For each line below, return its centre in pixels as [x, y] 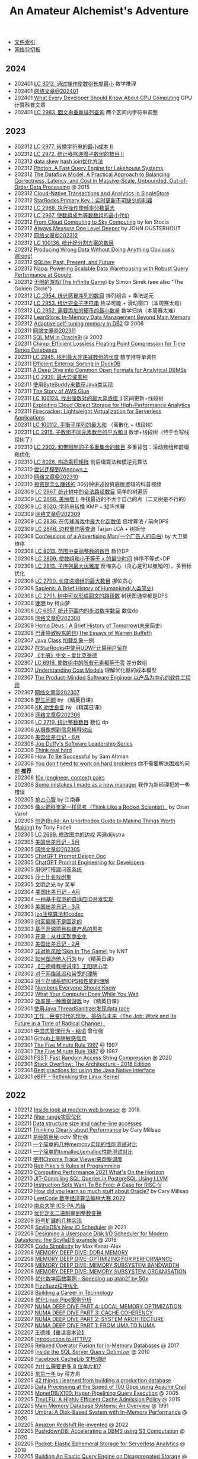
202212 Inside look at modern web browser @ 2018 [77, 1109]
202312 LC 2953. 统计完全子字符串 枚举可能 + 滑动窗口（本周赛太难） [99, 303]
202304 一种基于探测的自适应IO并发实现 [64, 899]
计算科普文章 [30, 105]
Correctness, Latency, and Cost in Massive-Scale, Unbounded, [91, 180]
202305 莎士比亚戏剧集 [43, 876]
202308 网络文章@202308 [47, 618]
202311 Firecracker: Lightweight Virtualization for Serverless [88, 411]
